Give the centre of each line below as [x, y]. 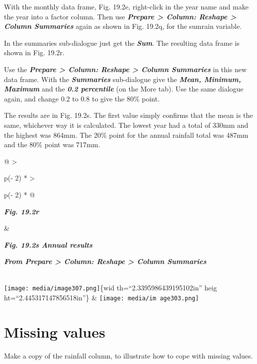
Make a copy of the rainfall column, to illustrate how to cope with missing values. [128, 355]
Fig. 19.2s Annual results [48, 244]
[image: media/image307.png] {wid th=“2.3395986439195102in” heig [111, 288]
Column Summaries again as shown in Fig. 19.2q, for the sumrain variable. [123, 26]
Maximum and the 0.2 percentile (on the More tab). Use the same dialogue [124, 89]
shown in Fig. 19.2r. [34, 52]
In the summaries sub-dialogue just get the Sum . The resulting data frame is [122, 43]
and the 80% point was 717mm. [52, 144]
